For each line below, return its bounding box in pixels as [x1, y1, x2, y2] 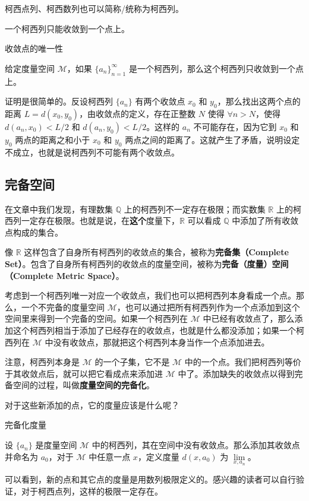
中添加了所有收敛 [232, 214, 299, 227]
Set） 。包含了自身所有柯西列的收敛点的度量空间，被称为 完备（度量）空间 [5, 257, 289, 269]
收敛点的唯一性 [5, 42, 63, 55]
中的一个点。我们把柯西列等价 [184, 356, 301, 368]
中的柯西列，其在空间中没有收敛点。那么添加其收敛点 [92, 439, 300, 451]
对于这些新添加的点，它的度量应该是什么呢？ [5, 398, 179, 411]
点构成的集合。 [5, 226, 63, 238]
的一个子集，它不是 [94, 356, 170, 368]
